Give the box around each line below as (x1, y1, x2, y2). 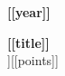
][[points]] (7, 51, 59, 70)
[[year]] (7, 3, 51, 21)
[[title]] (7, 33, 50, 52)
